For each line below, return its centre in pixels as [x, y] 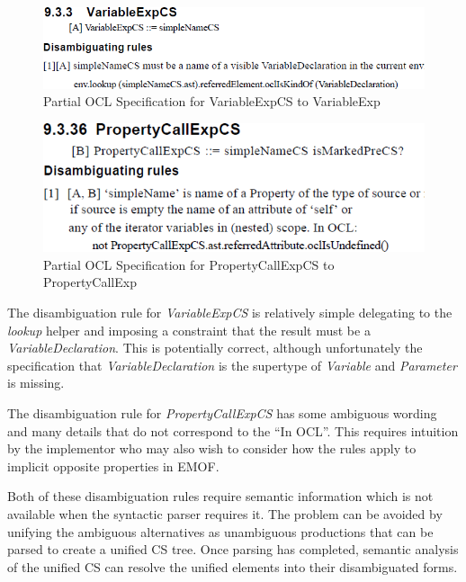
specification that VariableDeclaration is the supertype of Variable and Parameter [232, 365]
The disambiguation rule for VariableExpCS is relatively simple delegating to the [230, 313]
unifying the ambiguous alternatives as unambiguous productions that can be [220, 531]
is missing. [36, 383]
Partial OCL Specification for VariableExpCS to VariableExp [212, 101]
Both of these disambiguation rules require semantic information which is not [220, 496]
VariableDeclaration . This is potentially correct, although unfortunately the [215, 348]
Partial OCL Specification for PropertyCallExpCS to [189, 264]
